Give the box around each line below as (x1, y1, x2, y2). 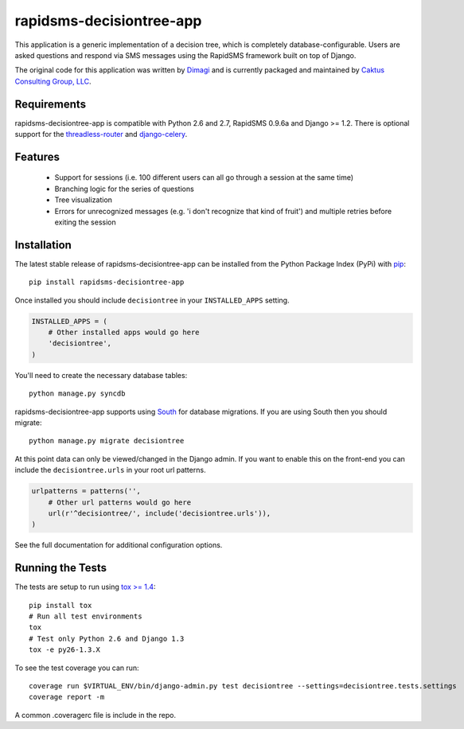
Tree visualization (54, 195, 113, 205)
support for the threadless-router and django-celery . (14, 130, 188, 139)
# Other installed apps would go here (48, 328, 200, 337)
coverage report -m (29, 692, 105, 702)
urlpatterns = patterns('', (31, 486, 141, 496)
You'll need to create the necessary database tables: (14, 370, 188, 380)
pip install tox (29, 601, 92, 610)
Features (14, 150, 60, 163)
